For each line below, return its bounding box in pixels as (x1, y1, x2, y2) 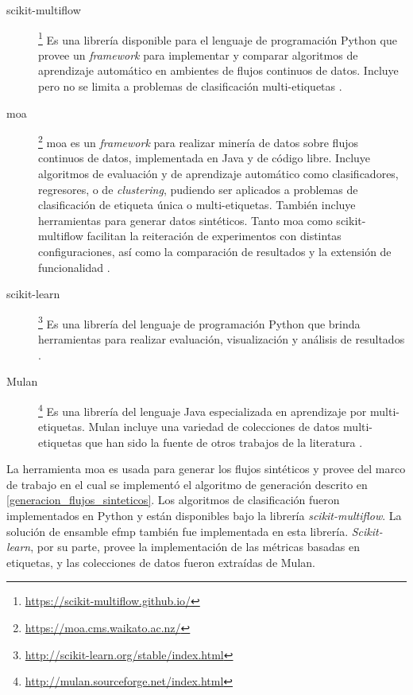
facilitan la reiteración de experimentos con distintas (87, 227, 342, 244)
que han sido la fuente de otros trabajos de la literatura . (85, 433, 363, 450)
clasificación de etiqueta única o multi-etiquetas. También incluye (38, 196, 356, 213)
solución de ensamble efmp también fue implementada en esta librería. (6, 522, 349, 539)
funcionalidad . (38, 258, 110, 275)
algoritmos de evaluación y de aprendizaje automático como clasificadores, (38, 165, 399, 182)
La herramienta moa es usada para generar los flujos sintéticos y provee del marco (6, 460, 406, 477)
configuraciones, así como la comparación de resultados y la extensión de (38, 243, 392, 260)
